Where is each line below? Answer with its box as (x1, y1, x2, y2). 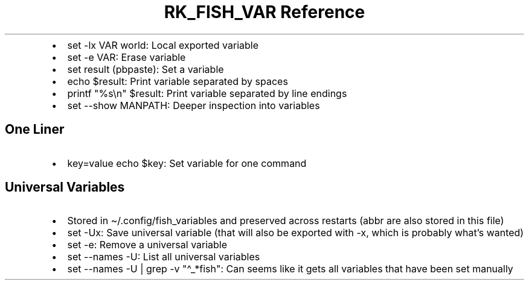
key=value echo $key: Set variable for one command (67, 157, 307, 169)
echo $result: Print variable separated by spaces (67, 75, 288, 87)
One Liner (5, 122, 65, 137)
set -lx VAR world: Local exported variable (67, 39, 259, 51)
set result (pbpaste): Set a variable (67, 63, 224, 75)
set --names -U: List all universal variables (67, 251, 260, 263)
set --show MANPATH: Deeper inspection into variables (67, 99, 320, 111)
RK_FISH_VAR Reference (164, 2, 365, 22)
